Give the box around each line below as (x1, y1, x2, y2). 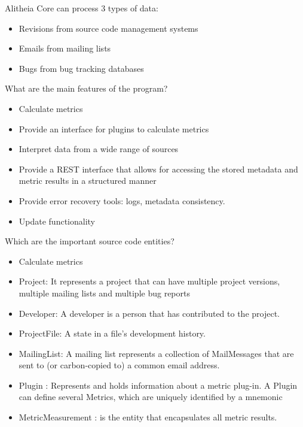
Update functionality (19, 214, 96, 227)
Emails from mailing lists (19, 42, 111, 54)
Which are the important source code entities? (5, 235, 175, 247)
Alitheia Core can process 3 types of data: (5, 2, 158, 14)
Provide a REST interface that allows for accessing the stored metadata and (19, 162, 298, 175)
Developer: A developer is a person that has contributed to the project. (19, 307, 280, 319)
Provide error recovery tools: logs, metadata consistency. (19, 194, 225, 207)
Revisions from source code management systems (19, 22, 198, 34)
